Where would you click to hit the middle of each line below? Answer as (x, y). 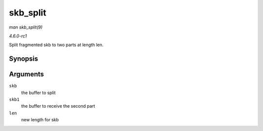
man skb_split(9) (26, 27)
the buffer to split (38, 93)
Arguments (27, 74)
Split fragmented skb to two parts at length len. (56, 45)
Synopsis (24, 59)
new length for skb (40, 120)
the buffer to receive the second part (58, 106)
